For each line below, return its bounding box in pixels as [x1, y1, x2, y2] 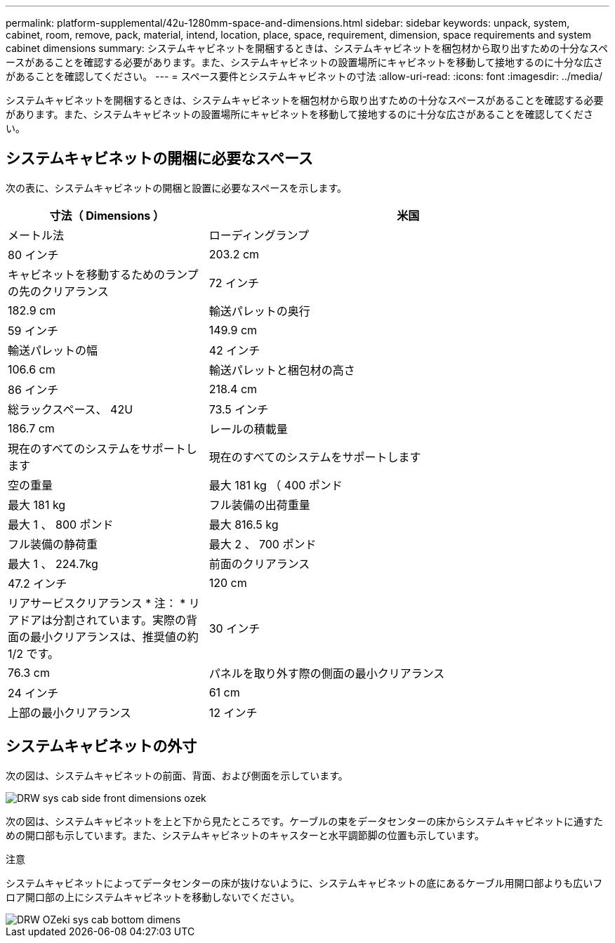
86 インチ [8, 382, 59, 397]
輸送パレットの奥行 [209, 303, 310, 318]
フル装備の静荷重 [8, 536, 98, 551]
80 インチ [8, 247, 59, 262]
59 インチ [8, 323, 58, 338]
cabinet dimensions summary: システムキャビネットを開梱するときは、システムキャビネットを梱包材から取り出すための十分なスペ [6, 42, 608, 54]
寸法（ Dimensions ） [49, 208, 165, 223]
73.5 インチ [209, 402, 269, 416]
